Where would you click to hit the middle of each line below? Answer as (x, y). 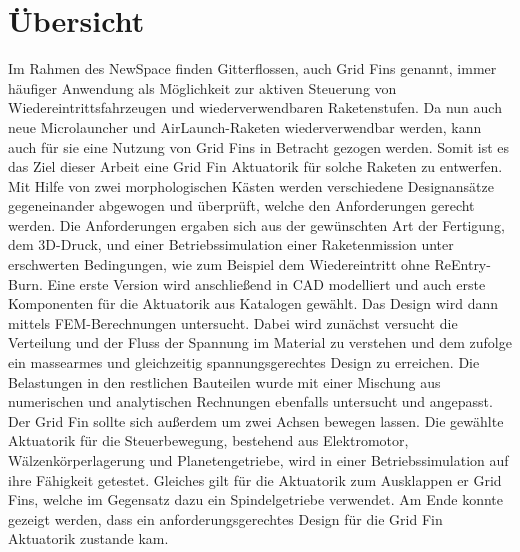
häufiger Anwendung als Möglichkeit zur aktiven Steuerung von (202, 87)
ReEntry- (462, 264)
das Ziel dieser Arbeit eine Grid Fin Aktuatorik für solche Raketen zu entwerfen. (255, 166)
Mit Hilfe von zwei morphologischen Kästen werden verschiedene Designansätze (251, 185)
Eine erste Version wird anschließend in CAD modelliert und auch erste (266, 283)
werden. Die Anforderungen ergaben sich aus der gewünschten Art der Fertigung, (256, 224)
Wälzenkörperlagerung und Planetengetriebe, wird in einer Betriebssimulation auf (258, 460)
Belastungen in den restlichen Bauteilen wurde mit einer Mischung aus (224, 381)
